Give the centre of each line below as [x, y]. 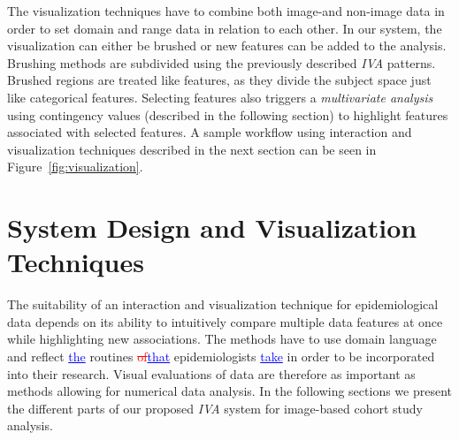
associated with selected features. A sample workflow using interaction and [210, 132]
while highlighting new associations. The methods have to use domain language [222, 339]
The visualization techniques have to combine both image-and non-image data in [226, 11]
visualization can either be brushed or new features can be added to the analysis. [227, 46]
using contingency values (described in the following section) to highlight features [228, 114]
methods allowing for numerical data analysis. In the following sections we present [230, 391]
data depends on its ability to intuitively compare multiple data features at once [225, 321]
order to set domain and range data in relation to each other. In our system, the [225, 28]
